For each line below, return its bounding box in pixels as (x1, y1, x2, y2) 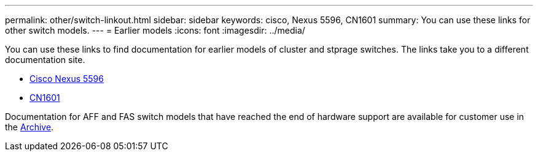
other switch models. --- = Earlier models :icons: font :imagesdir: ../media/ (5, 25, 305, 35)
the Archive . (5, 122, 54, 132)
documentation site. (5, 54, 85, 65)
